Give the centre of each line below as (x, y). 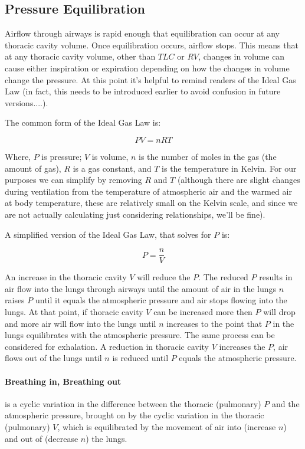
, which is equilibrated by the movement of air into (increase (167, 426)
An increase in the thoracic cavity (66, 277)
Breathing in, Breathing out (63, 381)
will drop (279, 311)
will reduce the (164, 277)
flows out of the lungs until (53, 358)
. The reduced (223, 277)
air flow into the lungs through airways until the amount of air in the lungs (141, 288)
